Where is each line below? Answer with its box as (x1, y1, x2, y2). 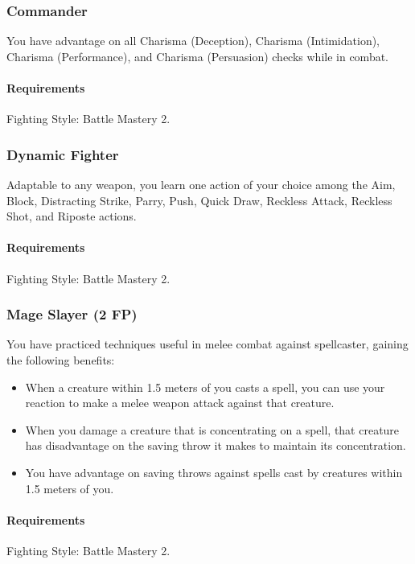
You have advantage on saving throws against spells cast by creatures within (25, 463, 403, 480)
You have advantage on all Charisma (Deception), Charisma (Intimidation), (6, 32, 380, 49)
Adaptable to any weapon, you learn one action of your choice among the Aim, (6, 176, 396, 193)
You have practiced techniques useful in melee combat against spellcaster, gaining (6, 336, 409, 352)
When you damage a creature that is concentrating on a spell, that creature (25, 421, 400, 438)
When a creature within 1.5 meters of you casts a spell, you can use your (25, 378, 385, 395)
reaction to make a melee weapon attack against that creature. (25, 394, 335, 411)
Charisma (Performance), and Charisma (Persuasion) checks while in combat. (6, 47, 389, 64)
